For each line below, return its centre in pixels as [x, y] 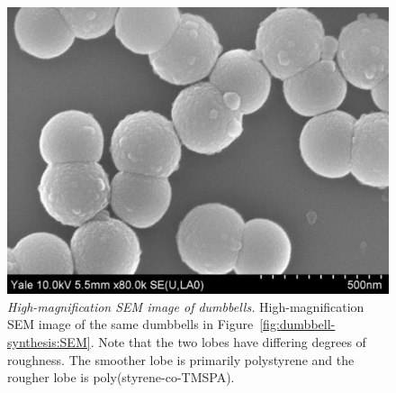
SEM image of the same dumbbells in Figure [130, 324]
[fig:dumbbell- [297, 324]
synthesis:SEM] [49, 342]
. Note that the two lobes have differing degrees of [228, 342]
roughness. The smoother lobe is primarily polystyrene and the [181, 359]
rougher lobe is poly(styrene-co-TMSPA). [121, 377]
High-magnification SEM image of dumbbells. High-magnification [186, 306]
